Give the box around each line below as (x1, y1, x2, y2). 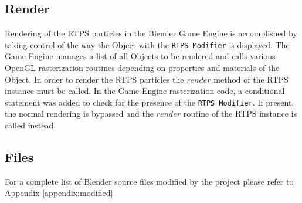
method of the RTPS (213, 73, 289, 85)
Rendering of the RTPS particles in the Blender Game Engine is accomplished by (5, 27, 297, 39)
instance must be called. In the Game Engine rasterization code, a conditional (5, 84, 285, 97)
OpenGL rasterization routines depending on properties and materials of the (5, 62, 280, 74)
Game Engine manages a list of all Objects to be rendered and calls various (5, 50, 276, 62)
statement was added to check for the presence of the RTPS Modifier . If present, (5, 96, 294, 108)
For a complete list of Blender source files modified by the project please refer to (5, 175, 294, 187)
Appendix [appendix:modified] (5, 187, 113, 199)
